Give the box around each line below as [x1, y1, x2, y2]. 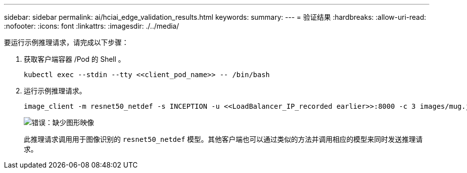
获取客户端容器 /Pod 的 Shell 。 [24, 55, 125, 63]
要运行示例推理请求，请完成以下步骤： [4, 38, 129, 46]
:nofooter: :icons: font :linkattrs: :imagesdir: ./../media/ [4, 22, 179, 30]
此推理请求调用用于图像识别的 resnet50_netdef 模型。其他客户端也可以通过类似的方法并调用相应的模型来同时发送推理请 [24, 135, 423, 143]
